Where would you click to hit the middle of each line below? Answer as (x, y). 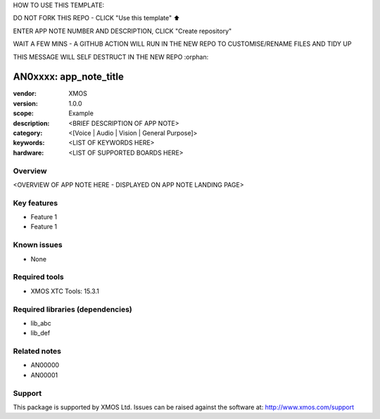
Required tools (38, 277)
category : (28, 133)
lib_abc (41, 323)
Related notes (37, 352)
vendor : (25, 94)
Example (81, 113)
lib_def (40, 333)
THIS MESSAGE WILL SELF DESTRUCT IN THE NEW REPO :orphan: (111, 57)
